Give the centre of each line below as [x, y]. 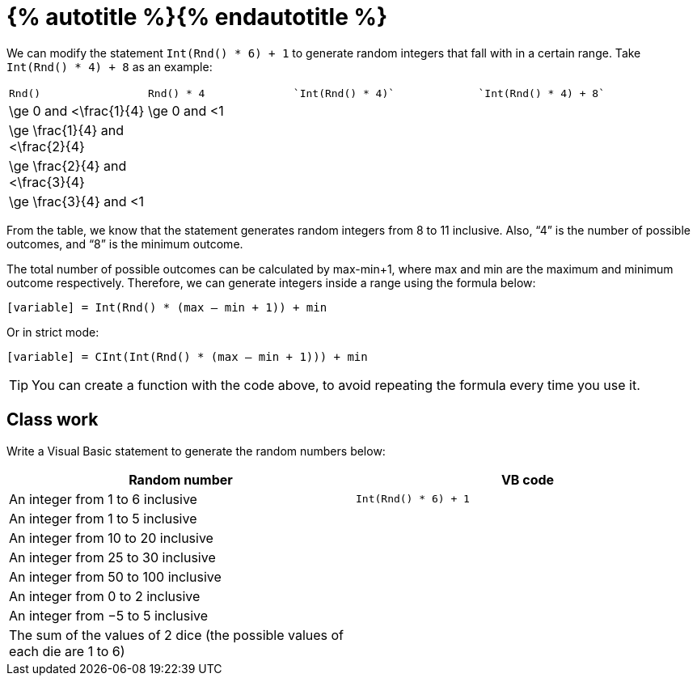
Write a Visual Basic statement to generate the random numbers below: [196, 451]
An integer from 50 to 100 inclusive [115, 576]
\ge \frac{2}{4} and [68, 165]
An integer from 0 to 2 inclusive [105, 596]
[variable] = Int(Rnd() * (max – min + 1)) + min [167, 307]
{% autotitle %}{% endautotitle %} [197, 17]
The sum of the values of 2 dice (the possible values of [177, 635]
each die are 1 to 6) [67, 651]
